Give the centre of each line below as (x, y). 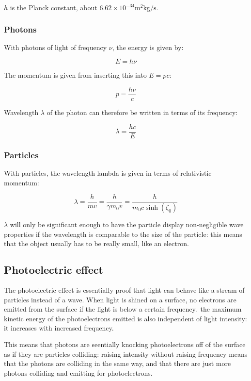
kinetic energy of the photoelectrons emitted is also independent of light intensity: (125, 318)
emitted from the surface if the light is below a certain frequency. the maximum (123, 309)
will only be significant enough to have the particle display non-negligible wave (127, 224)
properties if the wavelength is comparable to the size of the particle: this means (123, 234)
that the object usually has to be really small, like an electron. (96, 243)
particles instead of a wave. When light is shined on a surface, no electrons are (120, 299)
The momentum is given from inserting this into (75, 75)
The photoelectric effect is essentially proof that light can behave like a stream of (124, 290)
